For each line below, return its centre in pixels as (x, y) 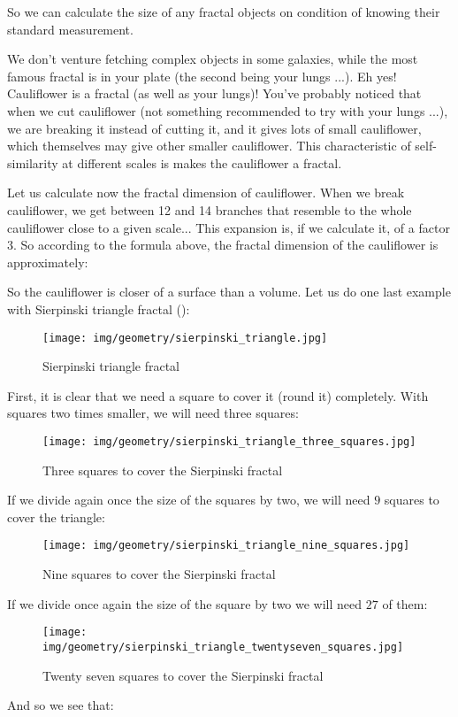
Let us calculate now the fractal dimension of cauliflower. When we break (206, 193)
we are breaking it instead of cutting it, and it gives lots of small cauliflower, (214, 128)
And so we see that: (61, 705)
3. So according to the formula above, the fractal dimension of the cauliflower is (223, 245)
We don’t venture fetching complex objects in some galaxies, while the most (213, 59)
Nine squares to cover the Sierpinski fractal (159, 574)
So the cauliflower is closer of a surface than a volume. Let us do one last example (229, 292)
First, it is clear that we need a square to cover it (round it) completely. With (218, 395)
